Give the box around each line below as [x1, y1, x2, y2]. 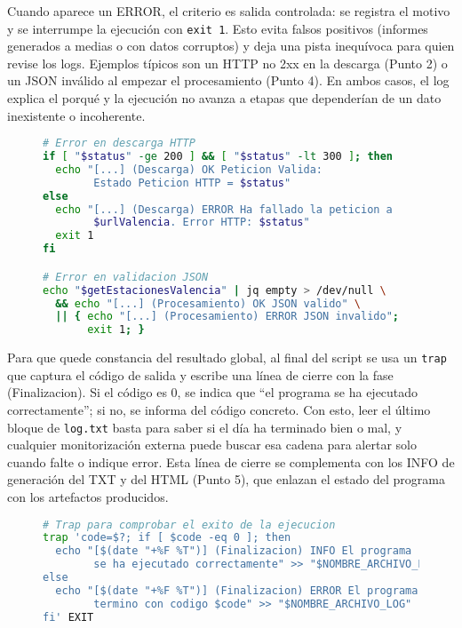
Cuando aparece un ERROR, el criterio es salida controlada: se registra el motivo [7, 2, 450, 20]
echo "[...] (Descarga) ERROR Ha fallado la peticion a [55, 203, 393, 216]
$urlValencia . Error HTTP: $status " [93, 216, 310, 229]
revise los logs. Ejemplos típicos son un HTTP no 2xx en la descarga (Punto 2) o [7, 53, 448, 72]
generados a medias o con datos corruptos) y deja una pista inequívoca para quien [7, 36, 455, 55]
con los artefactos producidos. [7, 488, 169, 505]
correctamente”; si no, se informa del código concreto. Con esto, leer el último [7, 400, 431, 418]
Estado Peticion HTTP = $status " [93, 176, 291, 189]
